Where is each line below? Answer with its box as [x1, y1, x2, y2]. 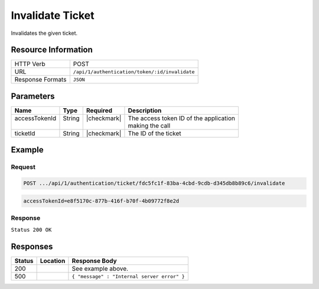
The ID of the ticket [128, 129, 181, 137]
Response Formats [14, 76, 67, 84]
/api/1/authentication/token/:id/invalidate [73, 69, 195, 75]
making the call [128, 121, 171, 129]
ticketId [14, 129, 35, 137]
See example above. [71, 265, 129, 273]
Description [128, 106, 162, 115]
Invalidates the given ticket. [11, 30, 78, 37]
